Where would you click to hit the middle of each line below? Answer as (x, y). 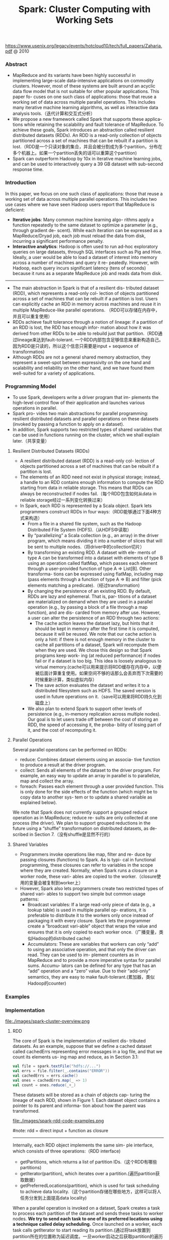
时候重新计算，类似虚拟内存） (66, 680)
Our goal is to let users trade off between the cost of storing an (93, 720)
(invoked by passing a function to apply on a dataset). (68, 424)
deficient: (15, 210)
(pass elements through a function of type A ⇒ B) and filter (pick (95, 580)
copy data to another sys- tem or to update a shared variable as (86, 797)
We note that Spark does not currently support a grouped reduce (80, 812)
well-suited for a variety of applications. (54, 373)
